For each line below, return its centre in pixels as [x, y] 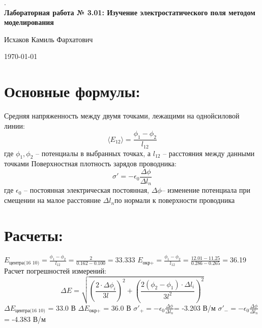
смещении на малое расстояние [52, 200]
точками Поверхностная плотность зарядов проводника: [90, 163]
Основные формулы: [72, 91]
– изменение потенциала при [206, 190]
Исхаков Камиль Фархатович [49, 39]
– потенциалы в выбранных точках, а [93, 153]
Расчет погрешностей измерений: [55, 271]
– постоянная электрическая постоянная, [86, 190]
